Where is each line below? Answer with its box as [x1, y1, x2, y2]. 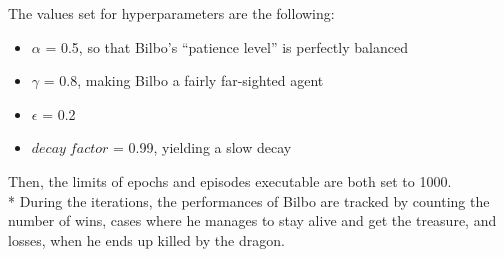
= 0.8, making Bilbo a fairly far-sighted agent [43, 70, 324, 91]
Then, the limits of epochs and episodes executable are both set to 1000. [8, 170, 452, 191]
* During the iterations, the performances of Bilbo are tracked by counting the [8, 190, 490, 211]
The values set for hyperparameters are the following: [8, 3, 335, 23]
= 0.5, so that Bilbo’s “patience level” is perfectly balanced [45, 36, 408, 57]
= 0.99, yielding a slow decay [113, 137, 292, 158]
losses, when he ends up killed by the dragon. [8, 229, 285, 250]
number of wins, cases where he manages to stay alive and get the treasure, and [8, 210, 497, 231]
